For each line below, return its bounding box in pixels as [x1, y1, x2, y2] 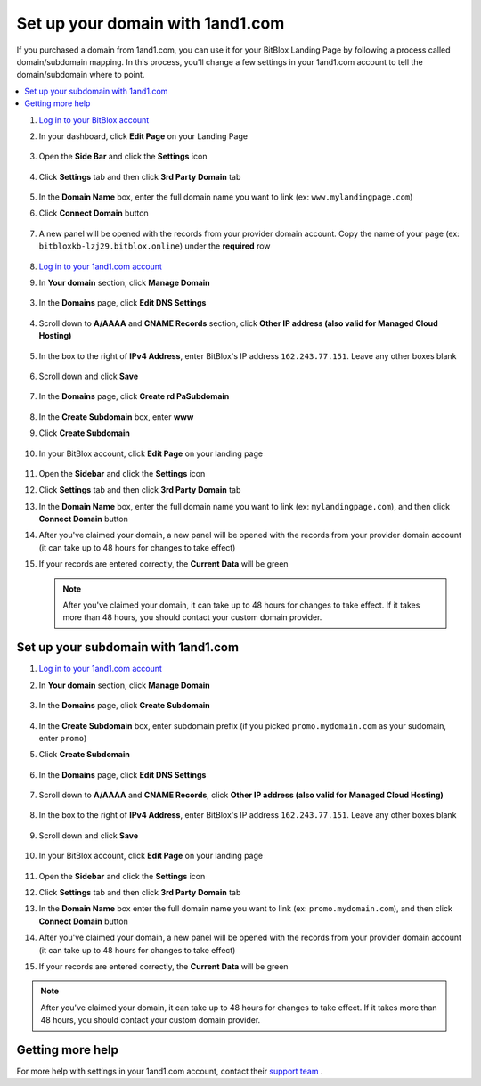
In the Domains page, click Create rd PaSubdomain [38, 391, 230, 402]
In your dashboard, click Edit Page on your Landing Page [38, 130, 249, 142]
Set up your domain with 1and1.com [16, 13, 285, 33]
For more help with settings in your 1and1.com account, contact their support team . [16, 1066, 323, 1077]
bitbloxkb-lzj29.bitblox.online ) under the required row [38, 241, 271, 251]
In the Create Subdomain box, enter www [38, 411, 194, 422]
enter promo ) [38, 732, 87, 743]
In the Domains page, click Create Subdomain [38, 700, 211, 711]
